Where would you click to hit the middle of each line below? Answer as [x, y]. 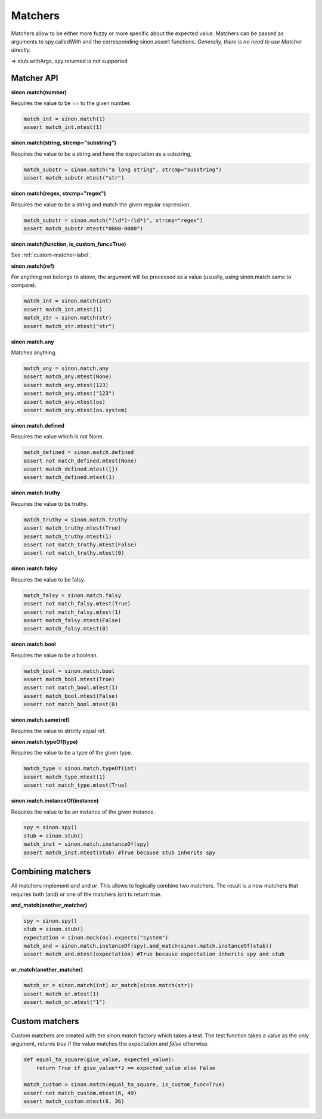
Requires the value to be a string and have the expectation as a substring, [101, 154]
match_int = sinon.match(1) [64, 119]
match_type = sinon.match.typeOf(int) [80, 769]
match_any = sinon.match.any [66, 368]
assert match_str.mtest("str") [69, 326]
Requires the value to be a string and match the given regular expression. [101, 204]
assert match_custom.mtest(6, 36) [74, 1101]
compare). [24, 285]
